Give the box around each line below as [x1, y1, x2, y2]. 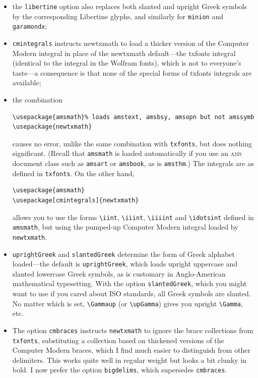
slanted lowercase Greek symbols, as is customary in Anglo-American [12, 268, 226, 279]
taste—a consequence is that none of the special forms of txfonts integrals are [12, 67, 252, 78]
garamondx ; [12, 21, 47, 31]
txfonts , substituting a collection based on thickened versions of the [12, 335, 224, 345]
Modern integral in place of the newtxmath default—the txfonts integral [12, 47, 236, 58]
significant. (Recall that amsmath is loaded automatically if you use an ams [12, 148, 242, 158]
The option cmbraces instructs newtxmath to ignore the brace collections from [12, 325, 253, 335]
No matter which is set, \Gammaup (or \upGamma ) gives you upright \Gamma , [12, 298, 243, 308]
